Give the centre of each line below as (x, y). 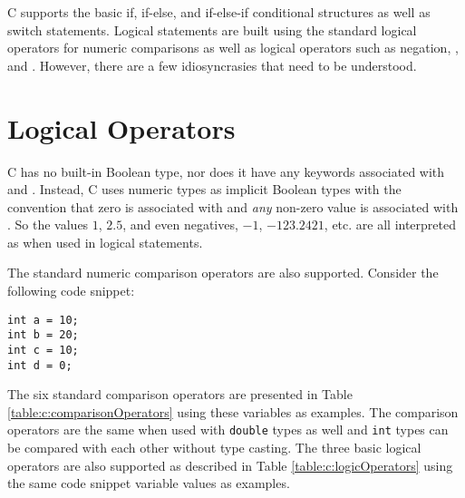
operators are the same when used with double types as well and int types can (228, 430)
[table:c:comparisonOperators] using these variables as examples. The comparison (233, 411)
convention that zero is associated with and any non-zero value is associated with (233, 206)
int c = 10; (43, 350)
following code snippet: (71, 291)
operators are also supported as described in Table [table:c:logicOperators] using (230, 465)
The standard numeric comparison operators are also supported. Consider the (223, 273)
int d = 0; (40, 365)
